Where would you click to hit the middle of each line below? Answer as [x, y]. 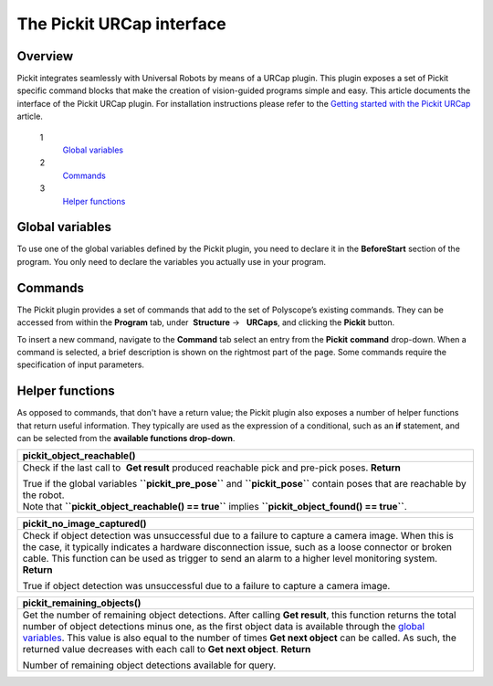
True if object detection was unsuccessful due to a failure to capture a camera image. [206, 586]
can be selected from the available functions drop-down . [126, 438]
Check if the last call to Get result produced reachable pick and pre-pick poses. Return [212, 468]
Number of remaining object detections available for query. [149, 665]
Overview [45, 56]
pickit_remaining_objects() [82, 603]
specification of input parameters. [81, 364]
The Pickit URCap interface [122, 24]
